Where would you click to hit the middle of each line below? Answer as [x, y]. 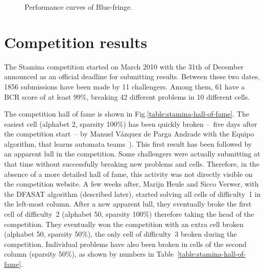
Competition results [76, 42]
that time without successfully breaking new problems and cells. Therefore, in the [132, 164]
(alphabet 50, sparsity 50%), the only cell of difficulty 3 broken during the [121, 234]
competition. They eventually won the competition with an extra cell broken [124, 224]
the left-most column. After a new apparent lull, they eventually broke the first [128, 204]
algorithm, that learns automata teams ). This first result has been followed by [128, 143]
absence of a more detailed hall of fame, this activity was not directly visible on [128, 174]
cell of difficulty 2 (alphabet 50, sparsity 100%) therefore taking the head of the [129, 214]
